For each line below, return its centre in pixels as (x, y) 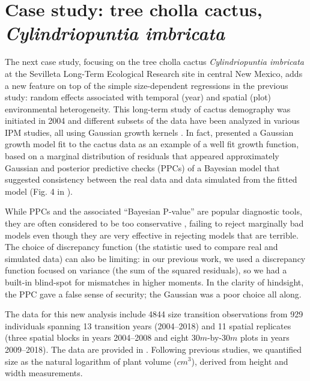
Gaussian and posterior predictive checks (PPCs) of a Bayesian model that (142, 167)
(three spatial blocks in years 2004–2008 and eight (97, 337)
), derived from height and (240, 361)
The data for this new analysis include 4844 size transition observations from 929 (154, 314)
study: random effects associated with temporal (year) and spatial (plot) (138, 97)
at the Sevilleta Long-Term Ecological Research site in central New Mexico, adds (154, 73)
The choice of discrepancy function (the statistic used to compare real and (141, 247)
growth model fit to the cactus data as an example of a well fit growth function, (152, 144)
